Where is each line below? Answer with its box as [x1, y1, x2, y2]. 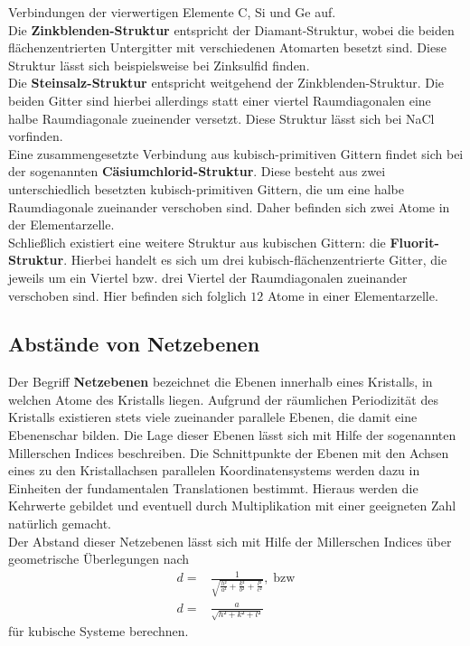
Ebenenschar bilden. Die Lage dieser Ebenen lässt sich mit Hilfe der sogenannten [8, 426, 456, 445]
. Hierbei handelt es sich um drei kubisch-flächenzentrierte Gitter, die [63, 250, 447, 269]
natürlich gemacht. [8, 514, 111, 533]
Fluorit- [390, 232, 439, 251]
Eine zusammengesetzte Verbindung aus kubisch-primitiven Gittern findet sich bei [8, 144, 464, 163]
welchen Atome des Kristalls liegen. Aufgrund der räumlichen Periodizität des [8, 389, 438, 408]
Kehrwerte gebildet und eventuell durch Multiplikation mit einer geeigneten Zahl [8, 496, 456, 515]
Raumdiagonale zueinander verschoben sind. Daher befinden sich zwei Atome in [8, 197, 450, 216]
